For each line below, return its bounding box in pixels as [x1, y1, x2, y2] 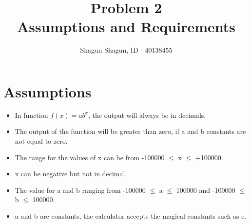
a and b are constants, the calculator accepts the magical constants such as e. [15, 211, 247, 221]
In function [15, 110, 48, 120]
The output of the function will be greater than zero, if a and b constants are [15, 126, 246, 136]
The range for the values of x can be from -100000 [15, 152, 165, 162]
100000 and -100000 [176, 185, 235, 195]
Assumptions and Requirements [17, 17, 235, 37]
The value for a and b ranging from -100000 [15, 185, 146, 195]
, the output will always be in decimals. [88, 110, 206, 120]
